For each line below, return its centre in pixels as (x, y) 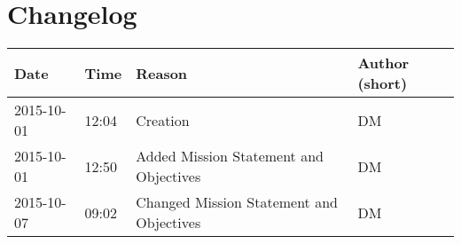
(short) (383, 83)
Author (383, 63)
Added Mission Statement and (230, 156)
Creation (163, 120)
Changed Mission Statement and (237, 202)
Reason (162, 73)
